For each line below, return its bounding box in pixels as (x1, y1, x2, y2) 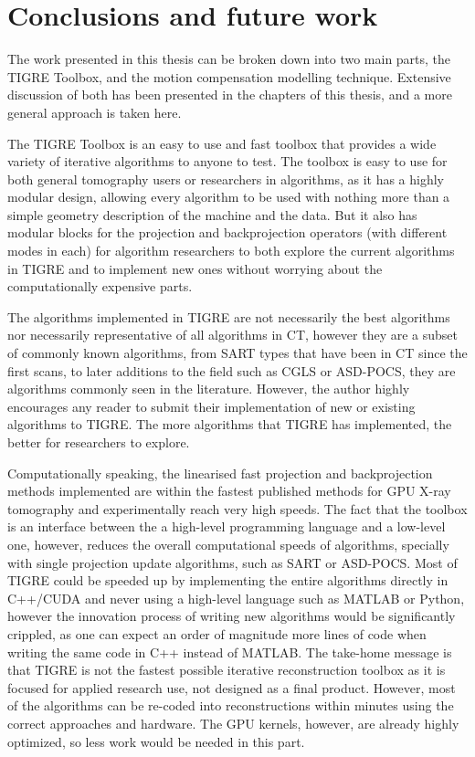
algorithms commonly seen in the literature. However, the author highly (7, 379, 410, 398)
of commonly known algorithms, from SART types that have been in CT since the (7, 343, 468, 363)
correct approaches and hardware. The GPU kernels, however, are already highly (7, 713, 459, 732)
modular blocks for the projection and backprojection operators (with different (7, 223, 448, 242)
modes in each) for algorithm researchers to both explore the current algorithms (7, 241, 455, 260)
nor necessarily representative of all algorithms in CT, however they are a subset (7, 325, 459, 344)
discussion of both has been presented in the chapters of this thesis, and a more (7, 85, 452, 104)
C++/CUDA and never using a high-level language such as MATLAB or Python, (7, 588, 465, 607)
